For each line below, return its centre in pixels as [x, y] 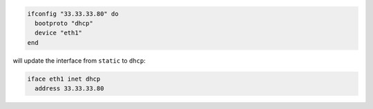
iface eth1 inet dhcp [64, 79]
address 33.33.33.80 [69, 89]
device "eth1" [59, 33]
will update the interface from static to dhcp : [79, 60]
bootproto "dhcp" [64, 23]
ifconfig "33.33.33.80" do [73, 13]
